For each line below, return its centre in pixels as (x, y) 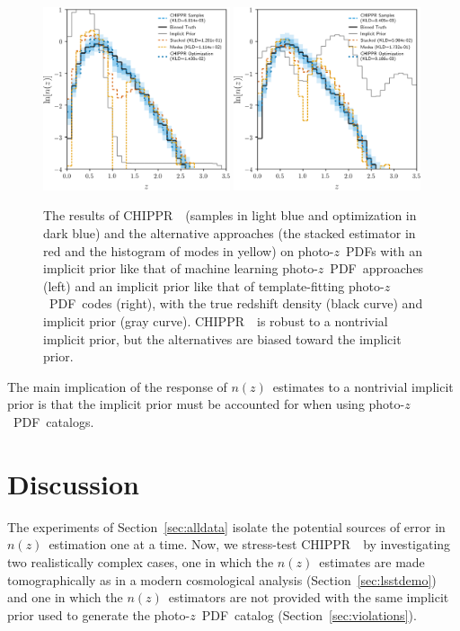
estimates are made (372, 561)
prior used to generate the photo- (99, 614)
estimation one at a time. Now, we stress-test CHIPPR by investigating (250, 544)
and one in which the (65, 597)
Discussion (73, 483)
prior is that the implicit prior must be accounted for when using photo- (206, 404)
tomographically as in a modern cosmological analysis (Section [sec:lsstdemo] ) (222, 579)
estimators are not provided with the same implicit (309, 597)
